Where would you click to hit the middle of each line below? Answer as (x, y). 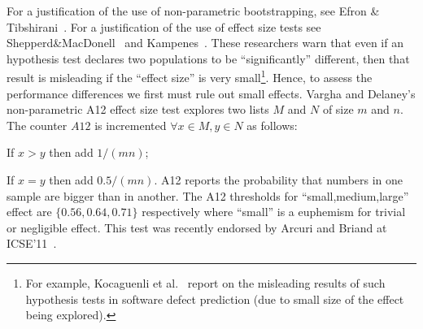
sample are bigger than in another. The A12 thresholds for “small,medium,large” (208, 195)
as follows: (272, 125)
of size (338, 109)
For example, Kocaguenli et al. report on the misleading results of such (205, 282)
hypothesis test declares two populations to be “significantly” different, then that (208, 58)
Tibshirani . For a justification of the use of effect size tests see (164, 26)
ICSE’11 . (32, 243)
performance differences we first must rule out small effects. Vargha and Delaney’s (211, 93)
